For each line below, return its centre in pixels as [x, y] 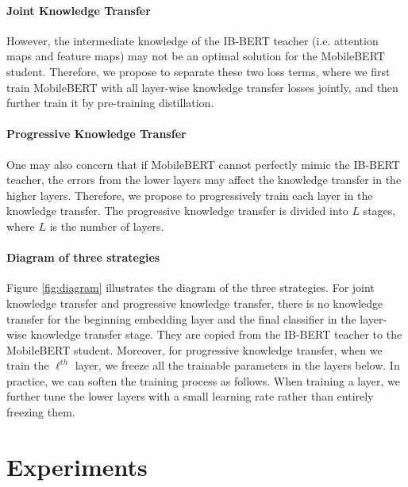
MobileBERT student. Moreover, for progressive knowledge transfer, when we [194, 349]
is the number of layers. [107, 226]
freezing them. [41, 412]
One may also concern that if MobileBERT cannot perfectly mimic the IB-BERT [203, 164]
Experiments [77, 466]
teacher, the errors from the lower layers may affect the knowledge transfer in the [204, 180]
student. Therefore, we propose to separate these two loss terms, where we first [198, 71]
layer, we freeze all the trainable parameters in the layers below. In [237, 365]
